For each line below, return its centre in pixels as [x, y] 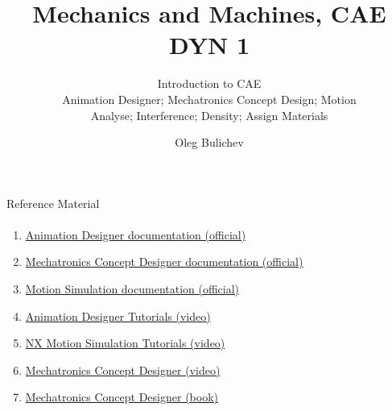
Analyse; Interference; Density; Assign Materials [209, 115]
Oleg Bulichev [209, 142]
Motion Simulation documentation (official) [132, 289]
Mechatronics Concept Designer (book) [122, 397]
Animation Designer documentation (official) [136, 234]
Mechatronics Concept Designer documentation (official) [164, 262]
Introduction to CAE [209, 83]
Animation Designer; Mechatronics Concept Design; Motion [209, 99]
